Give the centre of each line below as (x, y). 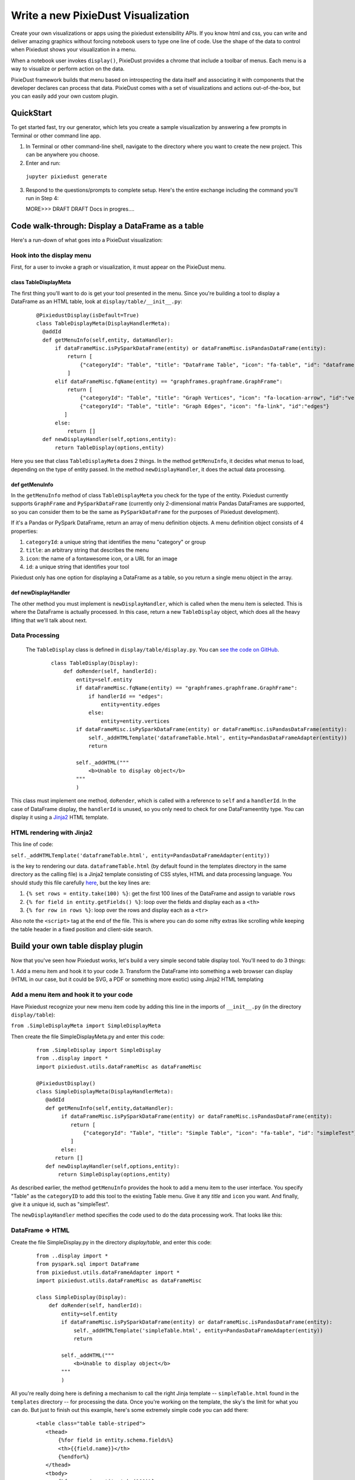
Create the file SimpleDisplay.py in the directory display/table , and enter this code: (112, 1242)
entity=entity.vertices (135, 721)
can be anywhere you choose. (63, 155)
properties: (24, 531)
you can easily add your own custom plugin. (65, 96)
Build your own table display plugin (77, 946)
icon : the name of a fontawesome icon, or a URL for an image (101, 558)
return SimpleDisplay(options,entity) (114, 1174)
